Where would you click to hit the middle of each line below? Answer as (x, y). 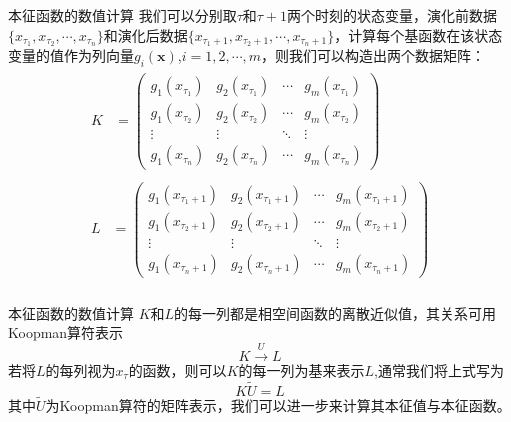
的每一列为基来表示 (301, 369)
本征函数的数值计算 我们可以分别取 (122, 15)
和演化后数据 (145, 34)
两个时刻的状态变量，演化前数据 (392, 15)
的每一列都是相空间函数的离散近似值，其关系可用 (335, 312)
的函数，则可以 (177, 369)
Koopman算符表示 (66, 332)
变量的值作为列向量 (71, 55)
